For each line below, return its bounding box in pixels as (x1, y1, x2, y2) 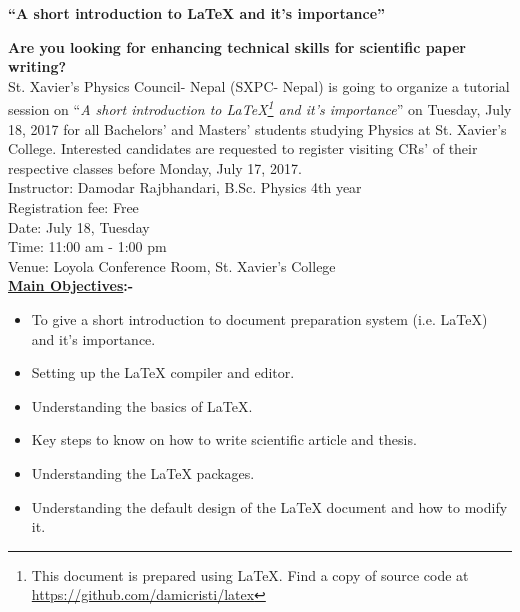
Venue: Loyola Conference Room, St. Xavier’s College (8, 255, 336, 276)
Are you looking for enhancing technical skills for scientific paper (8, 36, 466, 57)
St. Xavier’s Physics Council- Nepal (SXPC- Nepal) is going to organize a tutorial (8, 75, 510, 96)
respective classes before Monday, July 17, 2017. (8, 157, 302, 178)
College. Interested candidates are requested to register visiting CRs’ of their (8, 138, 478, 159)
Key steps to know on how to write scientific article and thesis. (31, 429, 417, 450)
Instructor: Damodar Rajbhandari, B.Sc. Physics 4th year (8, 177, 362, 198)
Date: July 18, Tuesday (8, 216, 150, 237)
